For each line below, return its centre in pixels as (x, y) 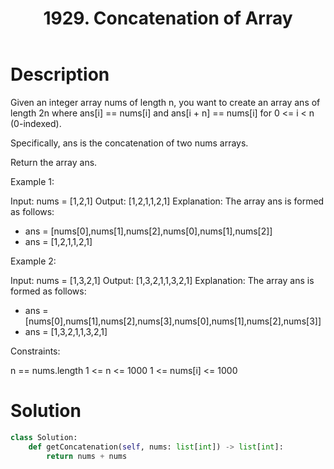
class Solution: (44, 437)
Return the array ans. (54, 162)
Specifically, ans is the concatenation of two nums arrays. (129, 143)
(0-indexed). (36, 123)
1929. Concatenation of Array (168, 18)
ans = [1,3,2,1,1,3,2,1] (66, 331)
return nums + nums (87, 456)
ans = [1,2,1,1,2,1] (58, 241)
